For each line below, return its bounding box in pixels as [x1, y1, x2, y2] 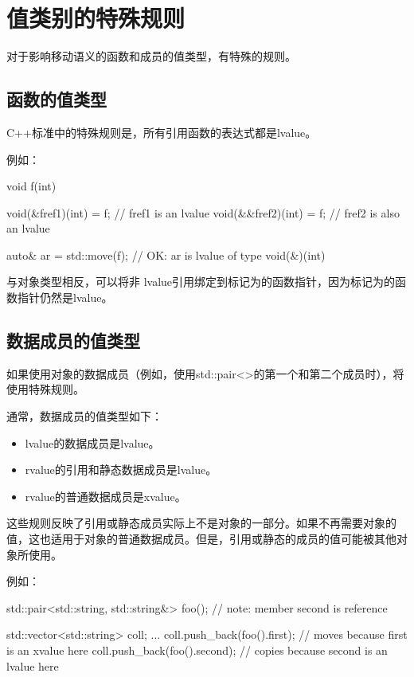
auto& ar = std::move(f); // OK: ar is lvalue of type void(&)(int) [6, 246, 326, 263]
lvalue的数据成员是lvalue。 [25, 434, 160, 451]
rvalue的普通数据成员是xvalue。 [25, 487, 186, 504]
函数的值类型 [6, 87, 107, 112]
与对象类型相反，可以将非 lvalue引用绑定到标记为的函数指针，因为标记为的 [6, 273, 396, 290]
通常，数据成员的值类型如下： [6, 408, 162, 425]
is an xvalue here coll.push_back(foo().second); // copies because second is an [6, 642, 388, 658]
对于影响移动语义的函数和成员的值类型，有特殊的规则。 [6, 48, 296, 65]
